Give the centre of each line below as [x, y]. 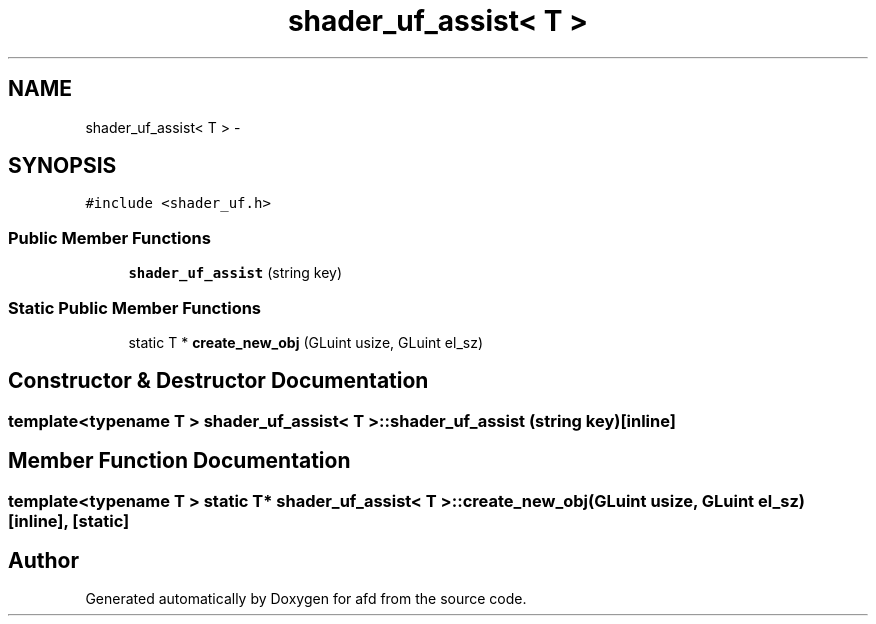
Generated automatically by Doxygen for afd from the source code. [306, 599]
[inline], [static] [69, 520]
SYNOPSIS [62, 166]
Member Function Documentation [179, 461]
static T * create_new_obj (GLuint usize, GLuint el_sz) [306, 342]
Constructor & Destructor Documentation [218, 381]
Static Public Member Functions [135, 307]
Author [43, 561]
